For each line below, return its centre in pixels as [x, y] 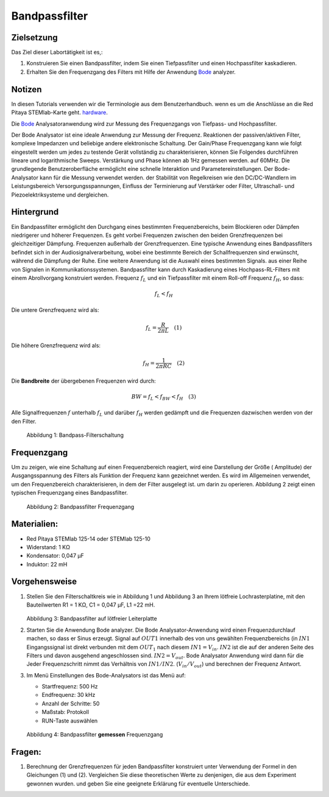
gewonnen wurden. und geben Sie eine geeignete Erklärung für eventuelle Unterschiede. [138, 784]
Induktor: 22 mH [47, 564]
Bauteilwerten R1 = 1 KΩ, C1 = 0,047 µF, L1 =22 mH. [91, 605]
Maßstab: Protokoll [65, 712]
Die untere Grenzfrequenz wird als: [55, 310]
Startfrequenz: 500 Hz [70, 687]
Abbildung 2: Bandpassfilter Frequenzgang [80, 507]
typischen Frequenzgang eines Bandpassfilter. [69, 493]
